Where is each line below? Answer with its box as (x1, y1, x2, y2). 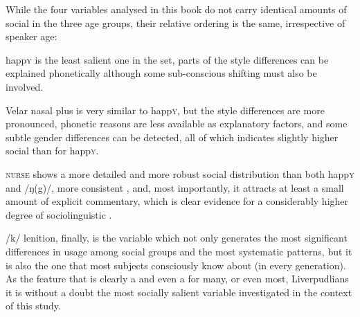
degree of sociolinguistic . (6, 207, 112, 221)
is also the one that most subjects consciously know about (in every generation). (6, 257, 346, 272)
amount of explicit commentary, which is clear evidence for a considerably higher (6, 194, 349, 208)
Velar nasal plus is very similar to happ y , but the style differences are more (6, 102, 325, 117)
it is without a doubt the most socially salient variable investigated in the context (6, 284, 352, 299)
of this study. (6, 298, 61, 313)
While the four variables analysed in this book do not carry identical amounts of (6, 2, 347, 16)
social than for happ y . (6, 143, 99, 158)
